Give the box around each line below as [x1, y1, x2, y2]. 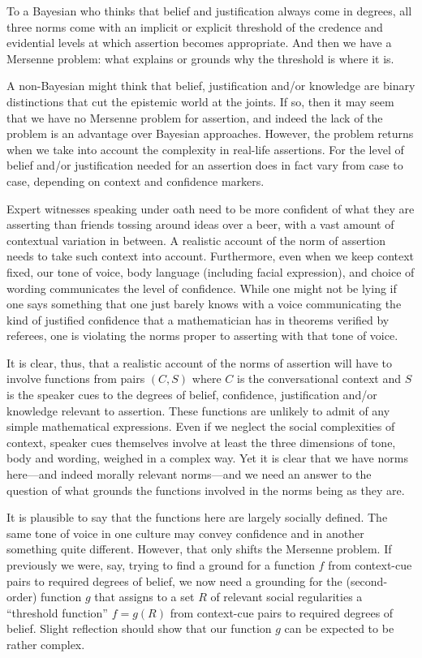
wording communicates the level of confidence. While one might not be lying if [6, 279, 397, 296]
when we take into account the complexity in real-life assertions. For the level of [6, 140, 404, 157]
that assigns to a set [94, 588, 195, 605]
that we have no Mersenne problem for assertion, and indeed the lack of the [6, 109, 383, 126]
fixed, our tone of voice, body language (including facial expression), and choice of [6, 263, 415, 280]
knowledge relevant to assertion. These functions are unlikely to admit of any [6, 402, 390, 419]
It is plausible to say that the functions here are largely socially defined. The [6, 509, 388, 526]
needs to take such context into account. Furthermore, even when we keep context [6, 247, 415, 264]
